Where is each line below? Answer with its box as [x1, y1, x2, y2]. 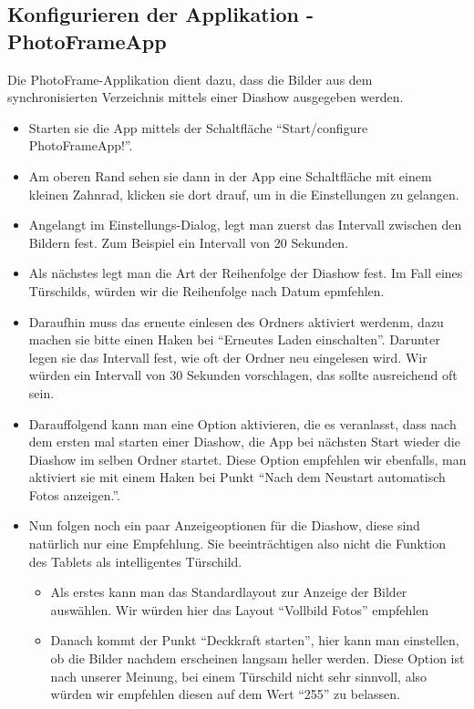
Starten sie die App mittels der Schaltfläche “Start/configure [28, 118, 368, 137]
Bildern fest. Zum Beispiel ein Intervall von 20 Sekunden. [28, 232, 349, 252]
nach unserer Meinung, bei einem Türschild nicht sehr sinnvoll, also [50, 666, 428, 685]
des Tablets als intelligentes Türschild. [28, 551, 242, 570]
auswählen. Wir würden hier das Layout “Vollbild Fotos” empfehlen [50, 600, 429, 619]
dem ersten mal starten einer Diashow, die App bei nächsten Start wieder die [28, 432, 460, 451]
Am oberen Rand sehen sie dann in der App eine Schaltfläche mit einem [28, 166, 432, 185]
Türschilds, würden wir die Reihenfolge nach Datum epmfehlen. [28, 281, 385, 300]
